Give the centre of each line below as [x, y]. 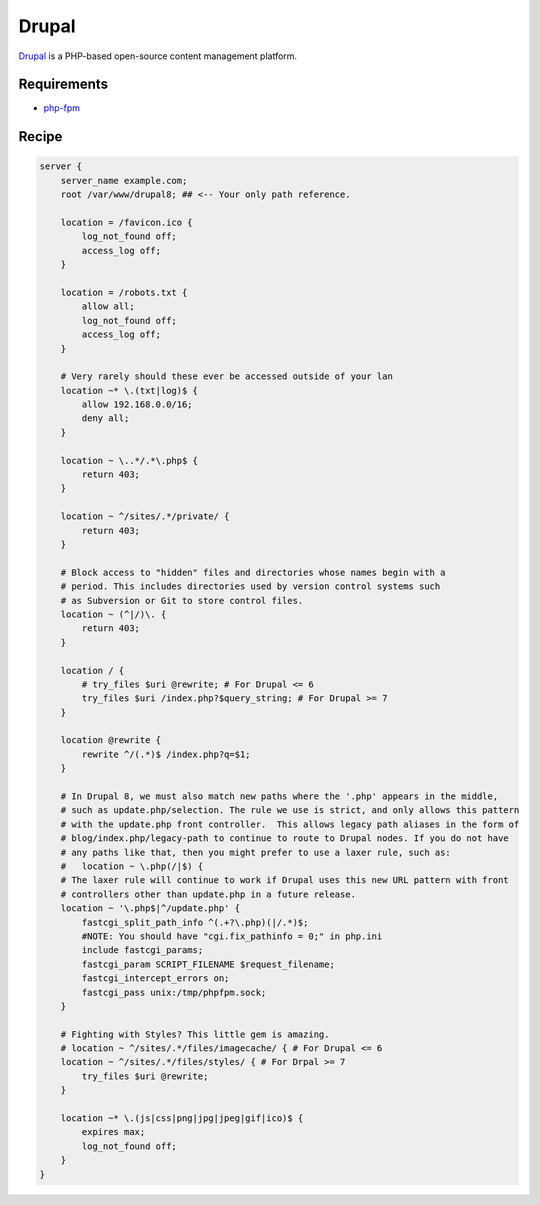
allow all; [108, 306]
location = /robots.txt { [124, 292]
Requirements [63, 84]
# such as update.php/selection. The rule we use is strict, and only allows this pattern [290, 810]
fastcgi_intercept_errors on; [155, 978]
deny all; [105, 418]
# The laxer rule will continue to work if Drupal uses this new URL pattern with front [284, 880]
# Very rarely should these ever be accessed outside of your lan [227, 376]
